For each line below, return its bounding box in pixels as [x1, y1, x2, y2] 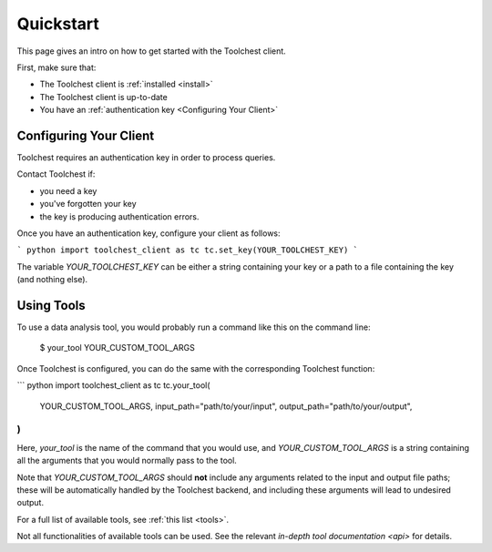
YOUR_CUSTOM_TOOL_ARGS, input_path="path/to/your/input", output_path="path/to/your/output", [39, 401, 413, 412]
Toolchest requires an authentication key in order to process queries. [16, 152, 276, 163]
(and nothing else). [16, 274, 88, 285]
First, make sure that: [16, 62, 97, 73]
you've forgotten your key [39, 199, 137, 210]
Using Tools [16, 297, 86, 313]
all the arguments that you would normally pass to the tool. [16, 455, 237, 466]
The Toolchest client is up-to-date [39, 91, 168, 102]
